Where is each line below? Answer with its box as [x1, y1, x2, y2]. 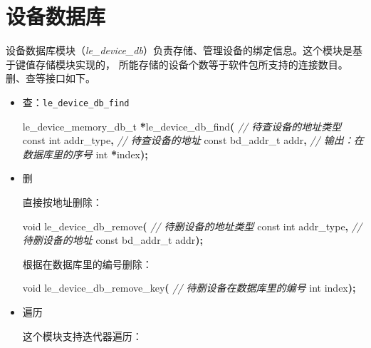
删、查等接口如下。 [6, 71, 95, 86]
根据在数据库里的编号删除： [22, 256, 152, 271]
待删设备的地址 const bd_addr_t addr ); [22, 232, 204, 247]
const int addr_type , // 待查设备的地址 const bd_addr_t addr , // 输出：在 [22, 133, 364, 148]
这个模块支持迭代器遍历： [22, 328, 142, 343]
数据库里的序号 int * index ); [22, 146, 148, 161]
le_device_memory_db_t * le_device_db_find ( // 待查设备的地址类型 [22, 118, 342, 133]
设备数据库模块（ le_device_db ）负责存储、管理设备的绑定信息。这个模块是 [6, 43, 352, 58]
